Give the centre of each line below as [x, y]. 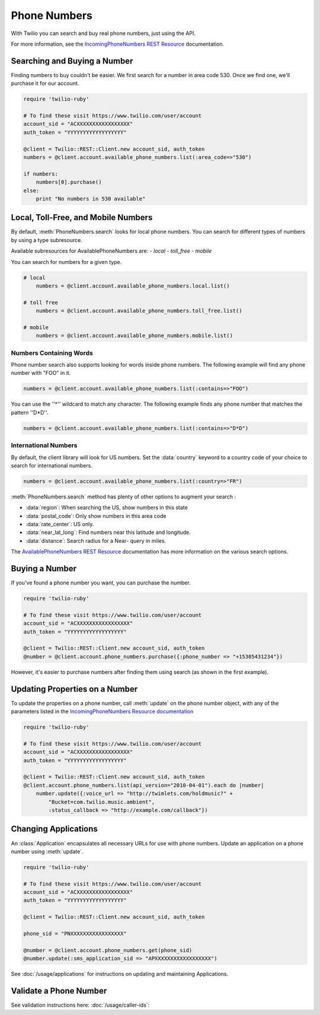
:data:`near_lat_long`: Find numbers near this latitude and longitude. [108, 532]
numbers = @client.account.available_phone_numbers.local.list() [133, 286]
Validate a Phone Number [59, 991]
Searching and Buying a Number [72, 61]
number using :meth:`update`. [47, 851]
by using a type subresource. [47, 240]
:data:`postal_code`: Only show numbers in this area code [96, 516]
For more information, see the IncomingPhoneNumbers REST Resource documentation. [118, 44]
